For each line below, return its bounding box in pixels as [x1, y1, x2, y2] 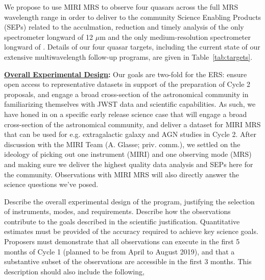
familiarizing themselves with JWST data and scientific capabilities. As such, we [4, 99, 256, 109]
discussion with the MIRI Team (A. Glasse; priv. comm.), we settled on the [4, 138, 240, 149]
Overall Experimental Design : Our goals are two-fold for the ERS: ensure [4, 68, 247, 79]
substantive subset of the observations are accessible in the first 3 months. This [4, 256, 252, 267]
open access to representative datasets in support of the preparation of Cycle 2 [4, 79, 251, 89]
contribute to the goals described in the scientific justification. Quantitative [4, 216, 240, 226]
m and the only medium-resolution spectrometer [100, 31, 251, 42]
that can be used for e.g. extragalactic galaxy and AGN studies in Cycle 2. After [4, 129, 256, 139]
